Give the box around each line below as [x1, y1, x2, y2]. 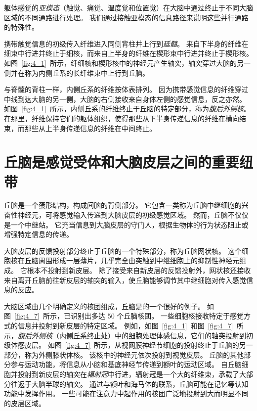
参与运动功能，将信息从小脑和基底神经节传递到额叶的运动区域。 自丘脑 [10, 359, 242, 369]
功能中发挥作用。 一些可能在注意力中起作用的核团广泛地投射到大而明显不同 [4, 388, 249, 399]
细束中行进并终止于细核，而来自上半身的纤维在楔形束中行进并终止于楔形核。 [4, 48, 253, 58]
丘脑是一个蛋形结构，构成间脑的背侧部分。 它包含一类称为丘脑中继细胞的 [4, 200, 242, 210]
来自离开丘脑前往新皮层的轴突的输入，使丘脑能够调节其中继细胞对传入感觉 [4, 274, 246, 285]
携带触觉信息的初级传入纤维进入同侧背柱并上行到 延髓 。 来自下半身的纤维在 [4, 38, 249, 48]
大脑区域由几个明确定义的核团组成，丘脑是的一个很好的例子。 [4, 301, 205, 311]
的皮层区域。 [4, 398, 45, 408]
